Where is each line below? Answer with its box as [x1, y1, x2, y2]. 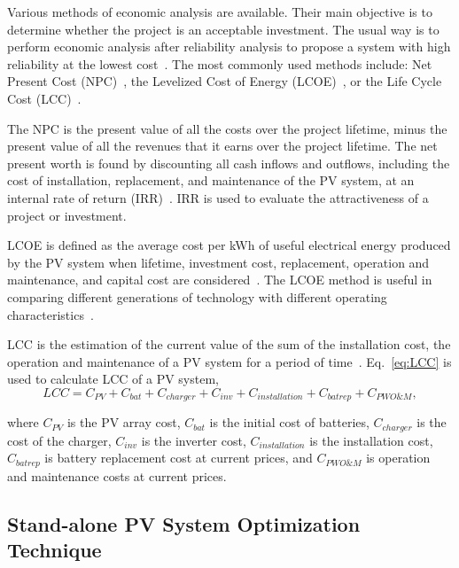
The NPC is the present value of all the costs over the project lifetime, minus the [7, 119, 447, 137]
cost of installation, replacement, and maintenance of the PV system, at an [7, 171, 415, 190]
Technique [7, 536, 102, 564]
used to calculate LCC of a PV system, [7, 370, 219, 388]
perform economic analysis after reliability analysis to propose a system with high [7, 37, 451, 56]
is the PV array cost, [66, 413, 181, 432]
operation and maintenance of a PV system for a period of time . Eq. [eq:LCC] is [7, 352, 452, 370]
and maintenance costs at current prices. [7, 466, 227, 485]
